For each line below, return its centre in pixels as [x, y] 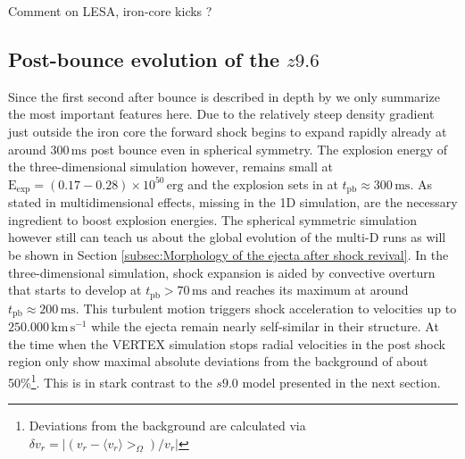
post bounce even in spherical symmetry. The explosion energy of [269, 149]
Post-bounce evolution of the [144, 58]
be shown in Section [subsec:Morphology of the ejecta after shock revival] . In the [228, 255]
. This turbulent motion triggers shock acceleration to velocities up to [266, 308]
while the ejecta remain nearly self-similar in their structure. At [265, 326]
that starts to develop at [75, 290]
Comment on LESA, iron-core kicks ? [110, 11]
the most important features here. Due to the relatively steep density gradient [221, 114]
